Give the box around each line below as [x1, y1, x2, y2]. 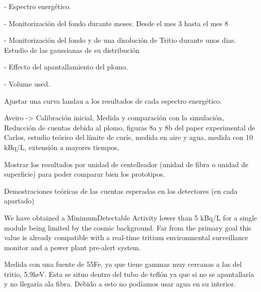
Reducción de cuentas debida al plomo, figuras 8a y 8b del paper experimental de [4, 122, 255, 132]
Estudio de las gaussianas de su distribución [4, 44, 140, 55]
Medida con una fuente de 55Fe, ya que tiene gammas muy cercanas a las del [4, 259, 242, 269]
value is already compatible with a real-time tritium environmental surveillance [4, 232, 248, 243]
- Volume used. [4, 78, 50, 89]
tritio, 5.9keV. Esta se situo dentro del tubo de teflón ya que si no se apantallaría [4, 268, 254, 279]
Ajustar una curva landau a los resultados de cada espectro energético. [4, 95, 222, 106]
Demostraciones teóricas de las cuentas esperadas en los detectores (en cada [4, 185, 238, 196]
